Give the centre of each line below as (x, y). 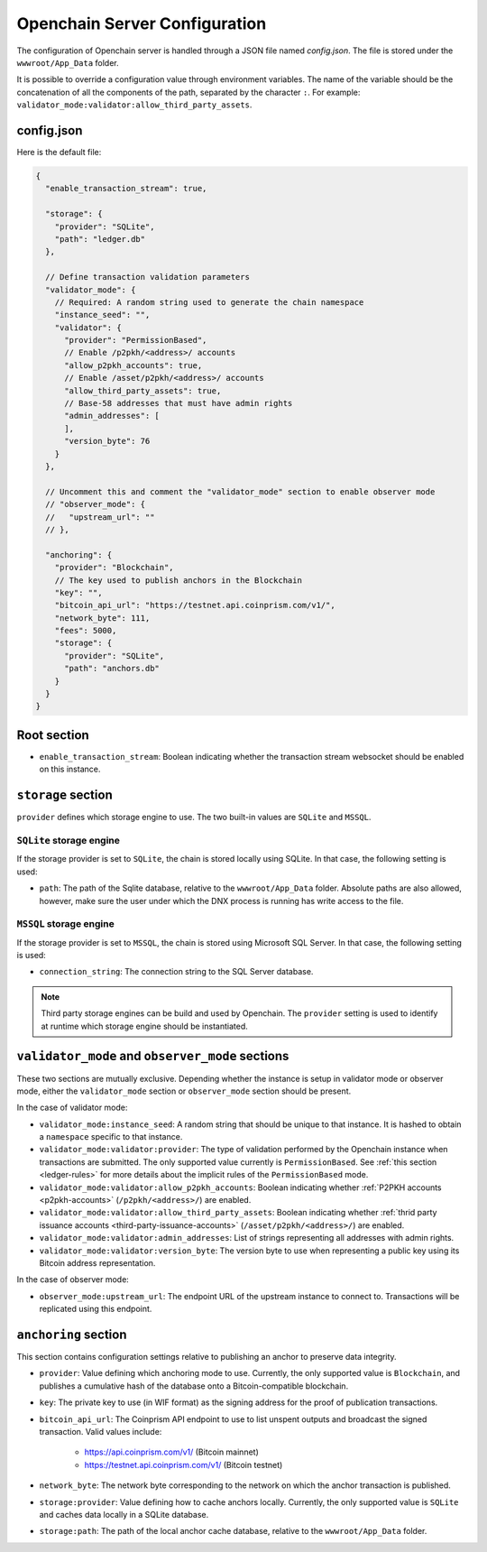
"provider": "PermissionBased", (136, 340)
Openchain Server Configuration (142, 23)
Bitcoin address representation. (97, 1262)
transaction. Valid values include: (101, 1432)
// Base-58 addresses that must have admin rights (179, 403)
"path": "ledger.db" (100, 239)
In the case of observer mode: (73, 1279)
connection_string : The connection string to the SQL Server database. (176, 972)
